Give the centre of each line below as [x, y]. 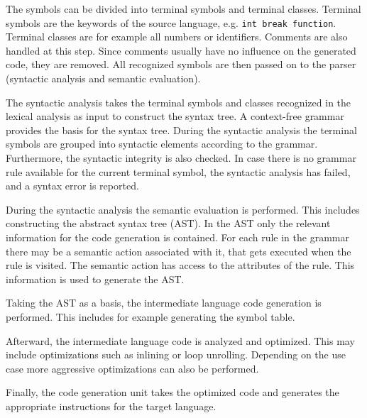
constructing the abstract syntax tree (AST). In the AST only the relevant [168, 223]
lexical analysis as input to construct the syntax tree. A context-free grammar [175, 116]
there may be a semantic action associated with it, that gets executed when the [179, 251]
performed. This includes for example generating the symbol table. [150, 316]
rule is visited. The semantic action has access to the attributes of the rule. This [180, 265]
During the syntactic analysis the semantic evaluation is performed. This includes [183, 209]
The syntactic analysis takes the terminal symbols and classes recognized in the [179, 102]
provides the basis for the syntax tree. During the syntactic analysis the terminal [181, 130]
